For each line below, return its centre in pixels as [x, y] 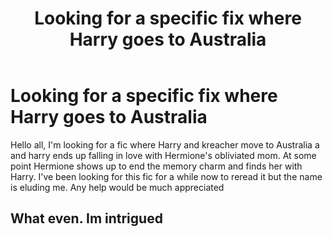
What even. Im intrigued [86, 218]
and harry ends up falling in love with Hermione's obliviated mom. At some [163, 155]
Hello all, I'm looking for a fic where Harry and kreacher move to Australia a [165, 144]
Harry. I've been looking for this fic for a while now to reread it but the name [166, 176]
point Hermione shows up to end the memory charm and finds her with [156, 166]
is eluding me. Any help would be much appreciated [117, 187]
